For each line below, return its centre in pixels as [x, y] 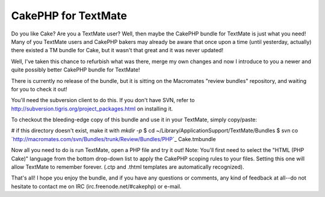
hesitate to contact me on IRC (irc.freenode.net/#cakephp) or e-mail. [96, 186]
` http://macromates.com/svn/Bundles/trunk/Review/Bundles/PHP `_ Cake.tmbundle [113, 139]
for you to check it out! [39, 89]
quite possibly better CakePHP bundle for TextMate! [76, 70]
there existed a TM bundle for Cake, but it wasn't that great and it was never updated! [117, 50]
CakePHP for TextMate [69, 16]
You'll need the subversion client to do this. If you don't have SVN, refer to [103, 100]
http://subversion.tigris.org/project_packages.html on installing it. [92, 109]
